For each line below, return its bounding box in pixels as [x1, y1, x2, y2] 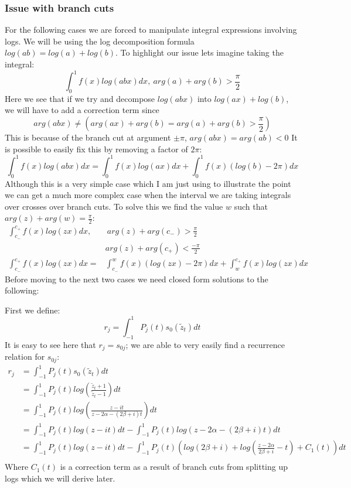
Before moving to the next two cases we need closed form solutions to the [5, 272, 268, 285]
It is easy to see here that [5, 338, 96, 350]
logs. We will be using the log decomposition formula [5, 35, 195, 47]
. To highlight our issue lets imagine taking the [115, 46, 284, 59]
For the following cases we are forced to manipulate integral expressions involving [5, 23, 297, 36]
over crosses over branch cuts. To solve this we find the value [5, 200, 223, 212]
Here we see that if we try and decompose [5, 92, 155, 104]
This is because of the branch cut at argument [5, 131, 171, 144]
